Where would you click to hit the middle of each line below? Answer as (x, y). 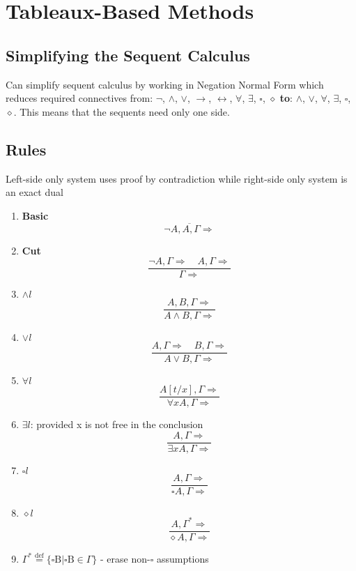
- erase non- (125, 558)
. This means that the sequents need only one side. (122, 111)
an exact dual (34, 192)
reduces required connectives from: (79, 98)
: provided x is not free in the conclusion (117, 424)
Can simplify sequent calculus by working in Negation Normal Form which (165, 84)
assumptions (183, 558)
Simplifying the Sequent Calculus (128, 55)
